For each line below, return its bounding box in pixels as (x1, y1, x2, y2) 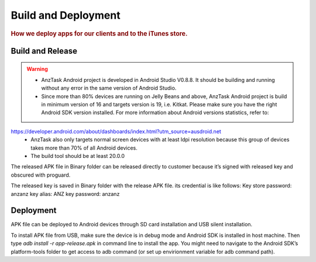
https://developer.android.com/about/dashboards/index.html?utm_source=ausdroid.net (11, 127, 222, 135)
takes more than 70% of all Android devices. (30, 144, 138, 151)
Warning (26, 65, 48, 73)
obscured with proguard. (11, 171, 71, 178)
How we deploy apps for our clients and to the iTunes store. (11, 29, 188, 37)
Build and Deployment (11, 9, 121, 22)
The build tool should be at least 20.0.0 (30, 152, 125, 159)
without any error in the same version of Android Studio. (41, 85, 177, 92)
